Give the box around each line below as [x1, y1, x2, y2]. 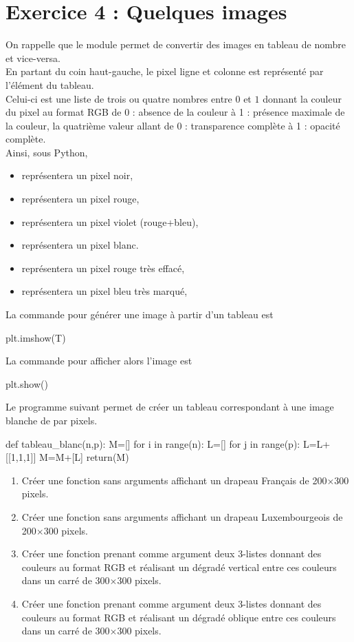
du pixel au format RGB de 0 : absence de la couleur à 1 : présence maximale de [5, 105, 345, 119]
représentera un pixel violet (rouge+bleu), [21, 214, 199, 229]
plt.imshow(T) [5, 330, 66, 344]
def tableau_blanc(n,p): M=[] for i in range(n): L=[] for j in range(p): [5, 436, 300, 451]
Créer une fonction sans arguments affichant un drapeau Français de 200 [21, 473, 327, 487]
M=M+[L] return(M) [39, 450, 129, 464]
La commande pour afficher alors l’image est [5, 353, 192, 368]
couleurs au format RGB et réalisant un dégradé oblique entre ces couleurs [21, 610, 336, 624]
